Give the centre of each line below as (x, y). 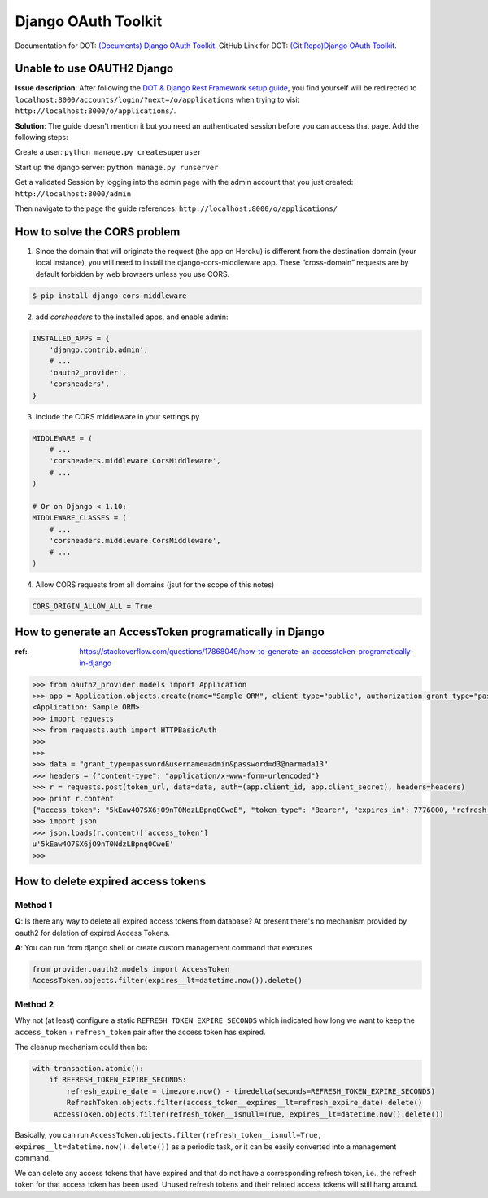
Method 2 (35, 1004)
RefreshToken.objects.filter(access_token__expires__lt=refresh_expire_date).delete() (244, 1103)
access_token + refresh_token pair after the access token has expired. (140, 1032)
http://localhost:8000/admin (73, 194)
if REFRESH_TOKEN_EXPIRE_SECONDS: (118, 1080)
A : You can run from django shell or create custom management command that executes (164, 948)
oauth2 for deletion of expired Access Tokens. (93, 933)
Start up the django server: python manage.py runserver (117, 167)
